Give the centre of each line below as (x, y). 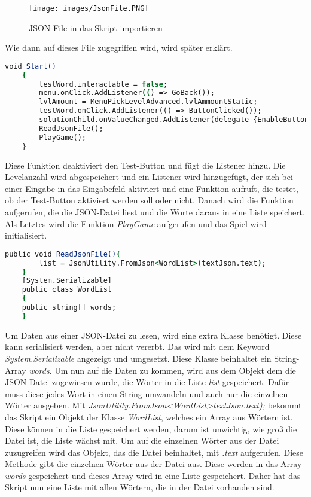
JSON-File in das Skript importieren (96, 27)
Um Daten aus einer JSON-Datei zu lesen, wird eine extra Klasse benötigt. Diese (153, 335)
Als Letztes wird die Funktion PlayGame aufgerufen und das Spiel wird (136, 223)
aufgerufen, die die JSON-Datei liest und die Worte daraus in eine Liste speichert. (155, 211)
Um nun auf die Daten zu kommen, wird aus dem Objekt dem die (175, 370)
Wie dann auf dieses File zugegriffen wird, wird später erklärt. (119, 48)
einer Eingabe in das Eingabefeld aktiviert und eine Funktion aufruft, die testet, (152, 188)
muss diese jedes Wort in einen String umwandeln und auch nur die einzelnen (147, 393)
